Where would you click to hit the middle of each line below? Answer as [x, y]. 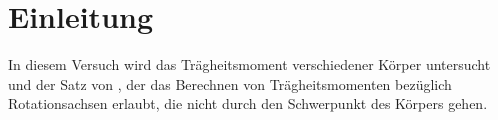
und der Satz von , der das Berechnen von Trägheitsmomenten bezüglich [230, 83]
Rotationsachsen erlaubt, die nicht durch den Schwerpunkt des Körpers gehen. [248, 103]
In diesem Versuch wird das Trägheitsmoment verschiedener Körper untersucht [249, 64]
